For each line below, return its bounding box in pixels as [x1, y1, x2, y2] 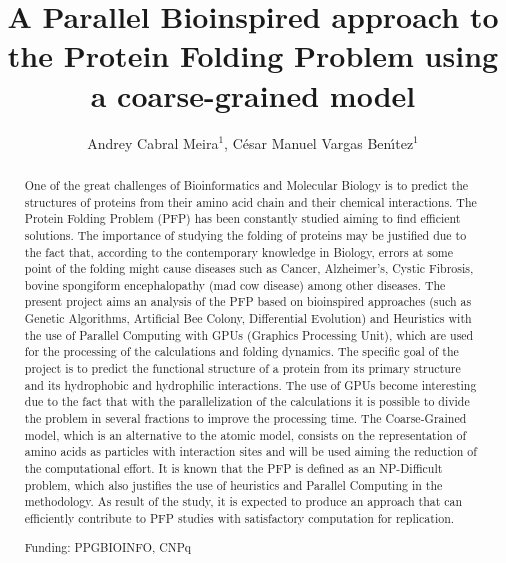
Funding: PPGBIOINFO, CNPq [24, 538, 192, 555]
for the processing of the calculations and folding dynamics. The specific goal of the [24, 343, 459, 360]
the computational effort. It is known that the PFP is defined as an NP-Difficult [24, 460, 443, 477]
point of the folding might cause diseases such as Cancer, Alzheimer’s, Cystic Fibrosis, [24, 260, 474, 277]
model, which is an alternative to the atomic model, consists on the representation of [24, 426, 467, 443]
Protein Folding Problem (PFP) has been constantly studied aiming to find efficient [24, 210, 461, 227]
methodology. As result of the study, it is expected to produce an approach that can [24, 493, 463, 510]
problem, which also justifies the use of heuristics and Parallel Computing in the [24, 476, 443, 493]
